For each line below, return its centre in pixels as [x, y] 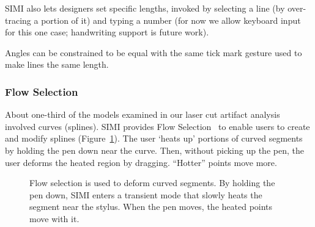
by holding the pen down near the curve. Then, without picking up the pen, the [154, 150]
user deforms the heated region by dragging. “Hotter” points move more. [141, 162]
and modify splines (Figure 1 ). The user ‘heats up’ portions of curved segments [154, 138]
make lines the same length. [57, 64]
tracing [18, 20]
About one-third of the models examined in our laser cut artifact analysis [143, 114]
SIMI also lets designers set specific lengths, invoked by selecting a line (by [145, 8]
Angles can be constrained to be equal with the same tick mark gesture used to [154, 52]
